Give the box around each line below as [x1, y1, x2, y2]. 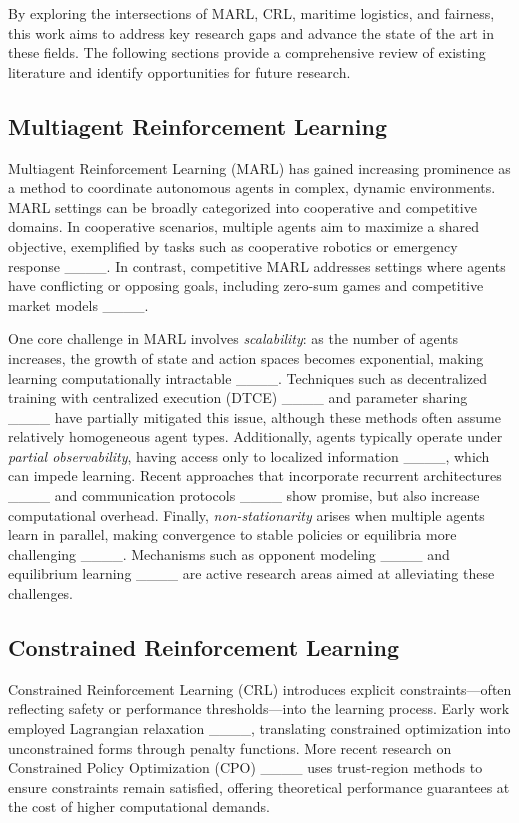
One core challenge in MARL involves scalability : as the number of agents [8, 328, 459, 349]
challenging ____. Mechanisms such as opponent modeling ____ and [8, 543, 450, 564]
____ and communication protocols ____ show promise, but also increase [8, 485, 480, 506]
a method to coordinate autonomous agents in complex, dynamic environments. [8, 177, 496, 198]
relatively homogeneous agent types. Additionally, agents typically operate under [8, 426, 503, 447]
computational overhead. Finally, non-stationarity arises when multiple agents [8, 504, 485, 525]
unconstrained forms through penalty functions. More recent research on [8, 737, 452, 758]
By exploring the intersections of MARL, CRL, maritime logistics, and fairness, [8, 3, 495, 23]
